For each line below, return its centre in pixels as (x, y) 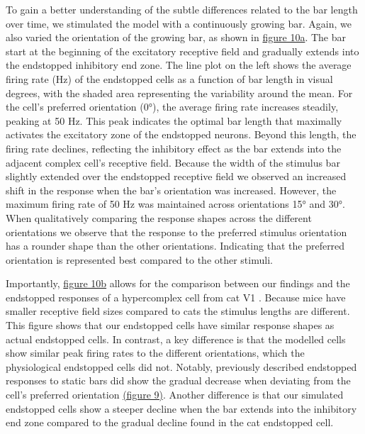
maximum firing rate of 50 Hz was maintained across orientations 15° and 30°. (175, 204)
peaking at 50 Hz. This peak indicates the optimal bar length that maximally (174, 120)
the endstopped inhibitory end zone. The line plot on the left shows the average (179, 65)
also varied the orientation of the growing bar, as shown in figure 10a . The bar (176, 37)
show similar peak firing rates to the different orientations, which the (155, 353)
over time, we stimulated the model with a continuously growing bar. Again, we (179, 23)
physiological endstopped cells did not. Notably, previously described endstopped (181, 366)
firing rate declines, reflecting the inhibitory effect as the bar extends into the (174, 148)
